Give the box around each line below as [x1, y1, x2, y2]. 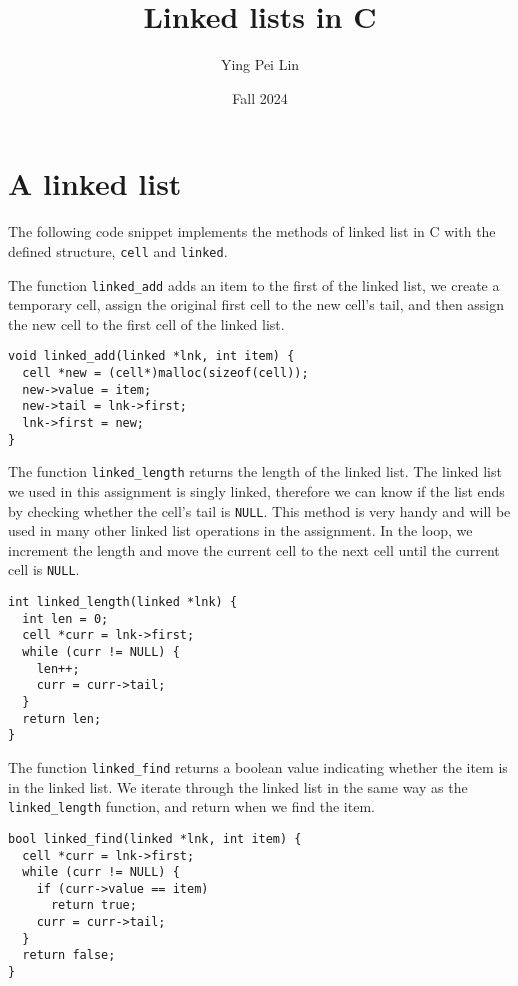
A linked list [8, 163, 182, 204]
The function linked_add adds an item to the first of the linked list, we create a [8, 274, 500, 295]
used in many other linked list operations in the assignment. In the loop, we [8, 520, 473, 541]
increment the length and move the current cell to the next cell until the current [8, 539, 500, 560]
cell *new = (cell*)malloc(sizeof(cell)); [22, 366, 309, 380]
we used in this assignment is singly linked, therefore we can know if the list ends [8, 480, 505, 501]
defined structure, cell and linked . [8, 240, 228, 261]
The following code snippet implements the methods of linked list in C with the [8, 221, 496, 242]
